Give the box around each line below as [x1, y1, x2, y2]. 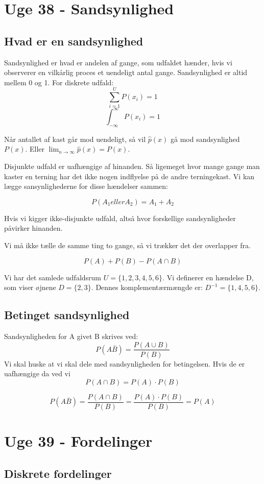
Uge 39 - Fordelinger [4, 430, 153, 451]
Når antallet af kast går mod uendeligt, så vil [4, 133, 146, 144]
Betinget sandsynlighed [4, 307, 130, 323]
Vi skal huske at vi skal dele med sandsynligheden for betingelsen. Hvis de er [4, 358, 245, 369]
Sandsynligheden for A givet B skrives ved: [4, 330, 138, 341]
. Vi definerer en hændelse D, [162, 272, 254, 282]
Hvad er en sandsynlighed [4, 33, 143, 49]
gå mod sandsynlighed [170, 133, 240, 144]
